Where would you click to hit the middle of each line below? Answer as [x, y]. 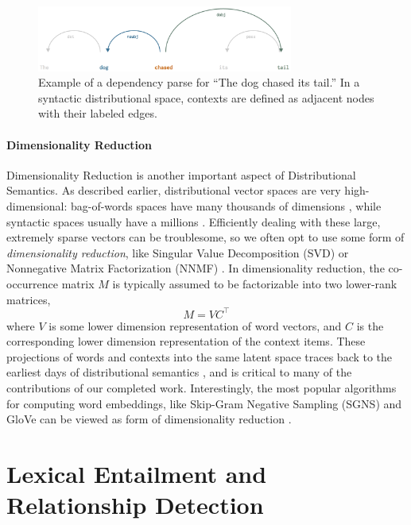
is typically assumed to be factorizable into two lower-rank [255, 284]
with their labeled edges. [98, 113]
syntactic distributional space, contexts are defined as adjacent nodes [206, 97]
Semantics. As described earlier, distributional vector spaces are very [174, 190]
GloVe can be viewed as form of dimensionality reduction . [149, 419]
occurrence [33, 284]
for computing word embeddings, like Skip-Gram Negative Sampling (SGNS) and [204, 403]
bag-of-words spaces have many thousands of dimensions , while [226, 206]
